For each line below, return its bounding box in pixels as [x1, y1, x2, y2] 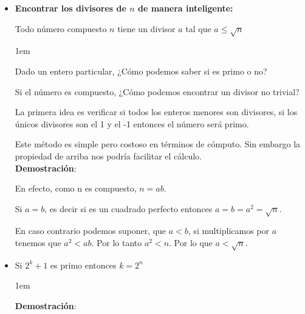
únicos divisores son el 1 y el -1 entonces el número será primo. [15, 117, 249, 130]
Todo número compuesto [15, 22, 107, 35]
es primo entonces [50, 258, 117, 271]
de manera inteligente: [137, 2, 233, 14]
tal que [185, 22, 211, 35]
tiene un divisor [117, 22, 176, 35]
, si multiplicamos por [188, 224, 270, 237]
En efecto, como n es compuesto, [15, 182, 137, 195]
